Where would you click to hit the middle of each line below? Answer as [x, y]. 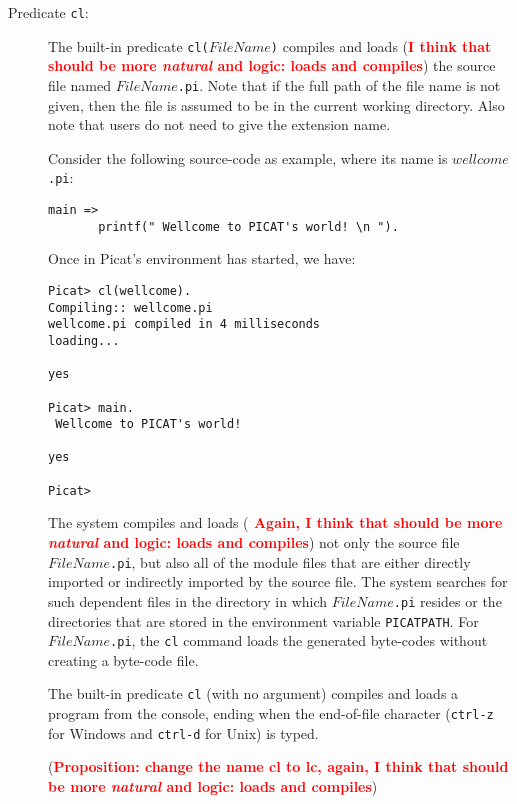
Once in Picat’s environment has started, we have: [202, 258]
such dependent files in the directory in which [188, 600]
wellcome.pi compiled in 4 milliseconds [184, 324]
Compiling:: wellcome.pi [130, 307]
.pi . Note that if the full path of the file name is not [339, 84]
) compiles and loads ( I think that [381, 45]
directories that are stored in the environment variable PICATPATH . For [263, 620]
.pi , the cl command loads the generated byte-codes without [299, 640]
